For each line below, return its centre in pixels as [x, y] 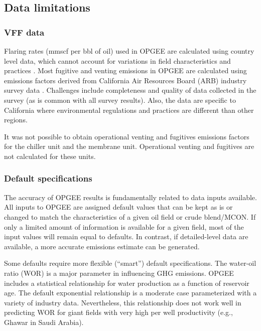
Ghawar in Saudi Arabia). [44, 322]
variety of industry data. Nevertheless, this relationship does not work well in [123, 302]
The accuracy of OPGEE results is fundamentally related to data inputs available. [130, 197]
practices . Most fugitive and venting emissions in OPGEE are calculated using [125, 70]
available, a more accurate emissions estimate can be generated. [102, 246]
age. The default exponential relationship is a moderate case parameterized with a [130, 293]
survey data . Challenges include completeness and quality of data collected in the [130, 90]
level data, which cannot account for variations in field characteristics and [117, 60]
